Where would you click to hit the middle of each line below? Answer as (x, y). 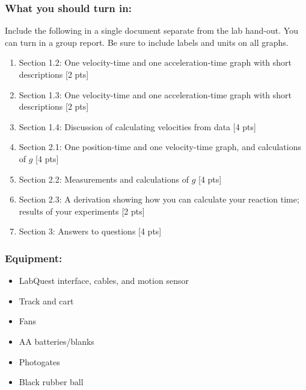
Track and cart (46, 300)
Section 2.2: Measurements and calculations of (104, 179)
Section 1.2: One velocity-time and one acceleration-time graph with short (155, 62)
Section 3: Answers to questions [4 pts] (90, 231)
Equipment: (34, 258)
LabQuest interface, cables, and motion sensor (104, 281)
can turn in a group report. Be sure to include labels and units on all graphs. (147, 42)
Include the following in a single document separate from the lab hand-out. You (151, 30)
